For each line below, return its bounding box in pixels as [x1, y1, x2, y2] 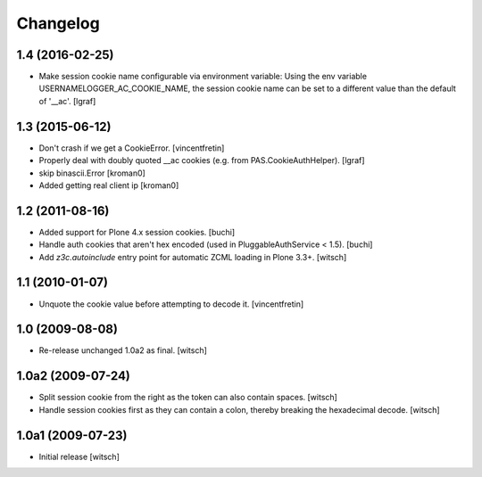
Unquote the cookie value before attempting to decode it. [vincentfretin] [38, 299, 304, 309]
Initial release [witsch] [38, 451, 120, 462]
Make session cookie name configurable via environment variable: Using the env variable [38, 71, 368, 82]
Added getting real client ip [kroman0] [38, 179, 179, 191]
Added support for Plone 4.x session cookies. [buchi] [38, 226, 236, 237]
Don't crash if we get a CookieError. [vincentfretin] [38, 143, 225, 153]
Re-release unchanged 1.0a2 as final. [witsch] [38, 345, 207, 356]
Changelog [16, 13, 100, 33]
